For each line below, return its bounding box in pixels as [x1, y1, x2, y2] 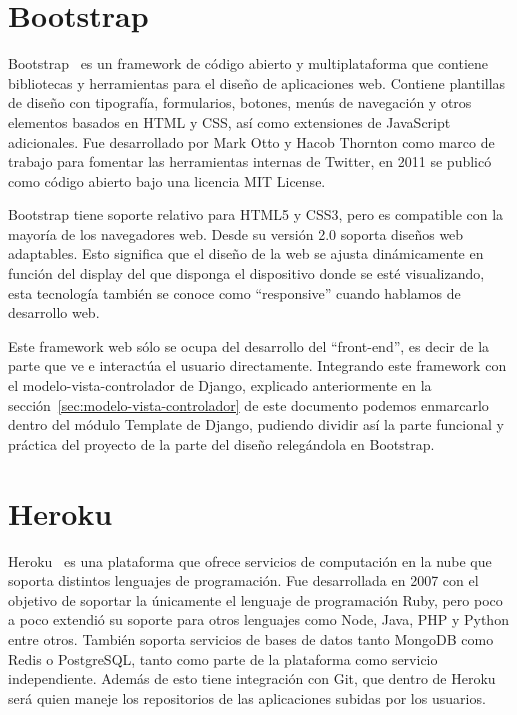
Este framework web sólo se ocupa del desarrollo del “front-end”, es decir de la [8, 335, 490, 356]
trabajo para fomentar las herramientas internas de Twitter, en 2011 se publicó [8, 151, 492, 172]
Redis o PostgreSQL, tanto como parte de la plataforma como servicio [8, 648, 438, 669]
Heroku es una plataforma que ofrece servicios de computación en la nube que [8, 550, 492, 571]
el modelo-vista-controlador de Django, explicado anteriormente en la [8, 375, 432, 396]
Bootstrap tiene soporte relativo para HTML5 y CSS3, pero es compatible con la [8, 204, 504, 225]
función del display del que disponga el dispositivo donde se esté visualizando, [8, 263, 485, 284]
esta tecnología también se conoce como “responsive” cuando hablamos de [8, 282, 461, 303]
